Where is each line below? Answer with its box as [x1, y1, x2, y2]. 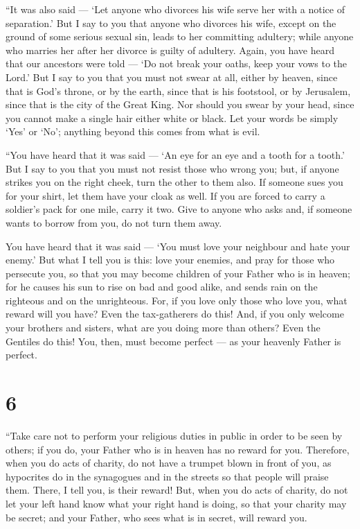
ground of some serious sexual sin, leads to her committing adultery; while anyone [6, 29, 354, 44]
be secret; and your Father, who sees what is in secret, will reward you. [6, 510, 307, 524]
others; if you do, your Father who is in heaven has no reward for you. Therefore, [6, 442, 350, 456]
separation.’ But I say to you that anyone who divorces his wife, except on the [6, 15, 336, 30]
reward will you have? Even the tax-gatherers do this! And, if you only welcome [6, 306, 344, 321]
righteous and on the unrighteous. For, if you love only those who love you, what [6, 293, 348, 307]
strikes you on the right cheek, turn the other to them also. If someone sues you [6, 175, 343, 189]
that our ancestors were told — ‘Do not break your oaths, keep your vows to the [6, 56, 348, 71]
